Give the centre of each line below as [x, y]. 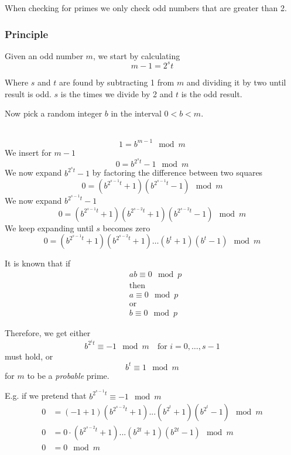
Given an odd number [44, 55]
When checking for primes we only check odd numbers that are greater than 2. [146, 8]
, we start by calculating [136, 55]
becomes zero [126, 227]
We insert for [28, 152]
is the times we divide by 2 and [117, 93]
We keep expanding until [49, 227]
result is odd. [28, 93]
